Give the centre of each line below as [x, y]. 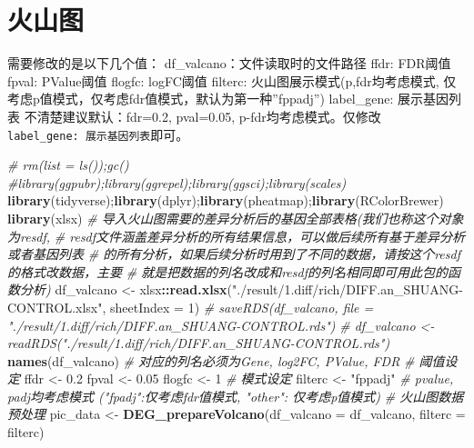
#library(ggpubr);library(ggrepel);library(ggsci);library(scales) [177, 182]
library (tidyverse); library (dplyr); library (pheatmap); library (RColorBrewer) [226, 200]
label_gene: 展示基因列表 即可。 [98, 134]
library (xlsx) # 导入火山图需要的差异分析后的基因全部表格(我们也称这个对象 [236, 218]
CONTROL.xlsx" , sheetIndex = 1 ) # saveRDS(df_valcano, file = [191, 307]
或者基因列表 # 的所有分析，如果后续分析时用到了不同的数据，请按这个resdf [234, 254]
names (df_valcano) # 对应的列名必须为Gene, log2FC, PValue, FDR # [211, 360]
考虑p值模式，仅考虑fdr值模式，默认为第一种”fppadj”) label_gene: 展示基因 [228, 99]
